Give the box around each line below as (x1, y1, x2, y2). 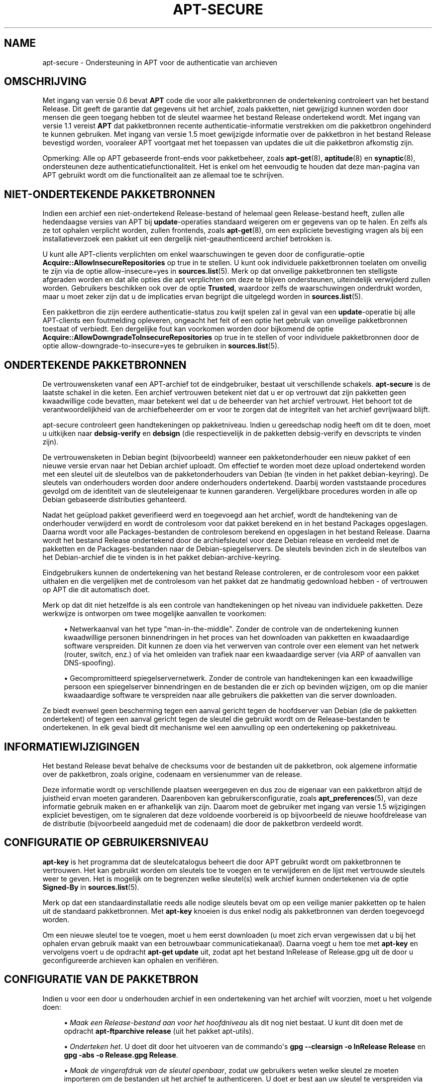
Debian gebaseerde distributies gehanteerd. (42, 495, 187, 504)
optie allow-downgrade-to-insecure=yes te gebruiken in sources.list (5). (42, 341, 280, 350)
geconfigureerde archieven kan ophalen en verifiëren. (42, 956, 219, 965)
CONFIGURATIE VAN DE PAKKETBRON (4, 973, 199, 986)
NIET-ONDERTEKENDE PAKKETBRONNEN (4, 188, 215, 201)
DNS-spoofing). (64, 658, 115, 667)
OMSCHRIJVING (4, 75, 87, 88)
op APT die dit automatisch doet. (42, 585, 150, 594)
